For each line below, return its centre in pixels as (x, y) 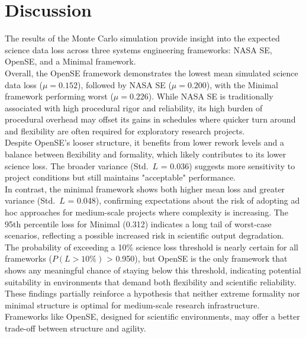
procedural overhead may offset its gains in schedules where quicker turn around (150, 119)
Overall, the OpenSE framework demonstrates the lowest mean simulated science (152, 73)
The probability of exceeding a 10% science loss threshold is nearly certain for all (152, 247)
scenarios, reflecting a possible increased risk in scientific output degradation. (144, 235)
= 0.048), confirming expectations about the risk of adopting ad (184, 200)
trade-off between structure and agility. (75, 328)
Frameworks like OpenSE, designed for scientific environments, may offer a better (152, 316)
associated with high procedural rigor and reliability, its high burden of (134, 107)
